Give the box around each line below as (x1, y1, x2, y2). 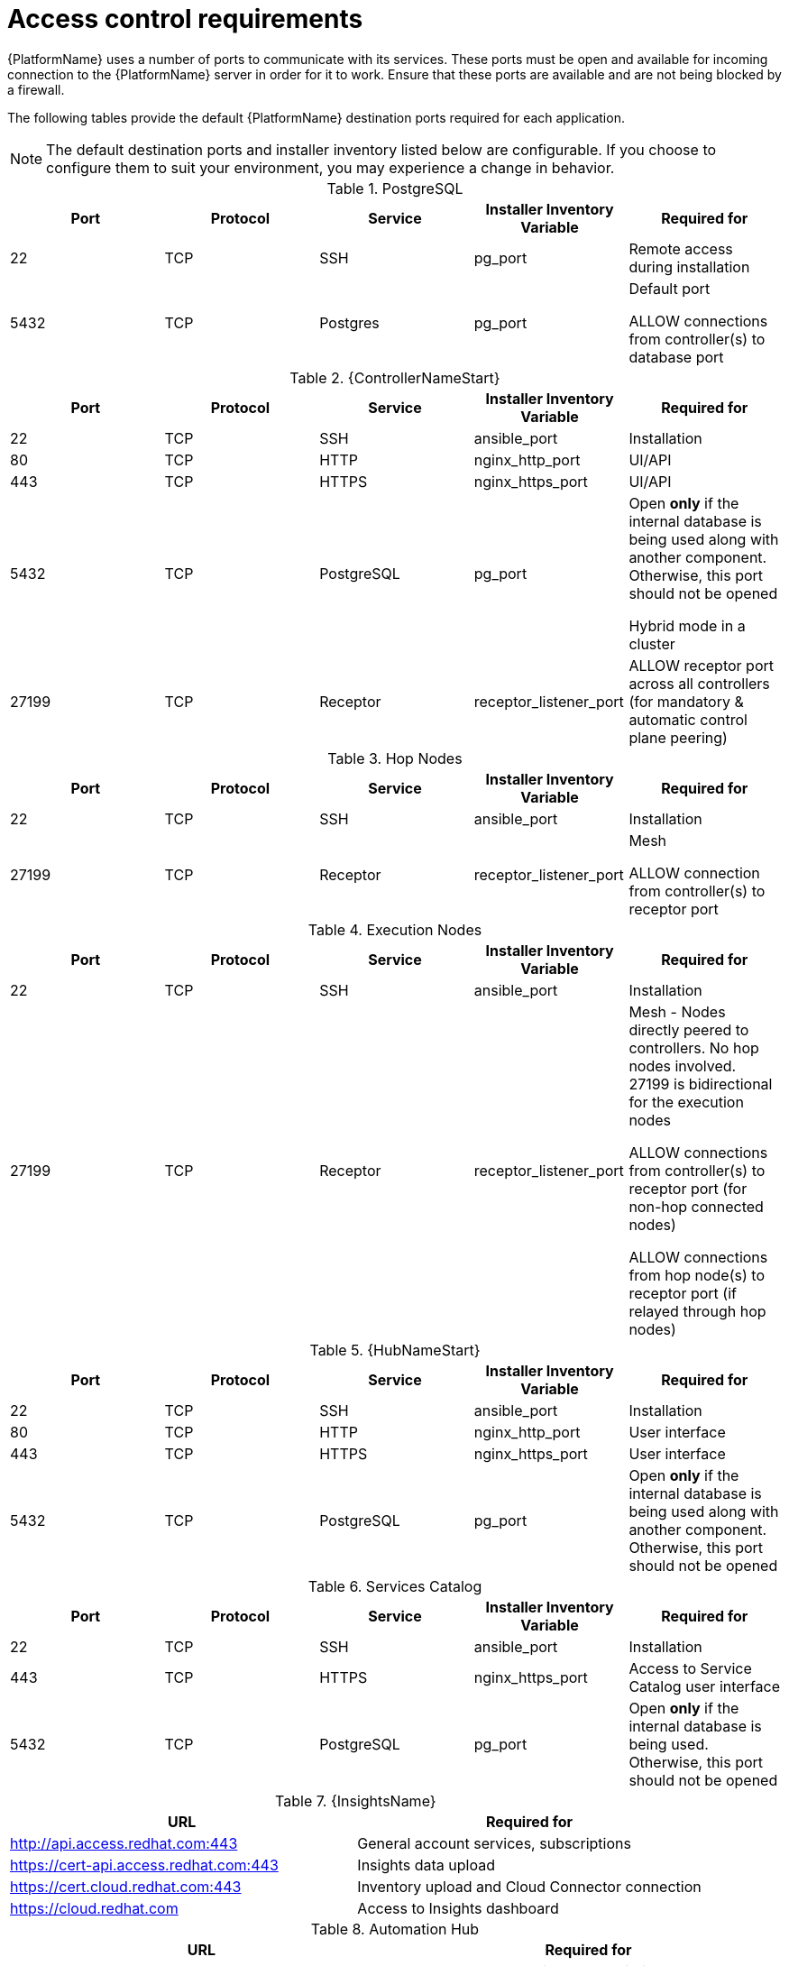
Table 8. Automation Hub (310, 1919, 480, 1938)
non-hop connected (628, 1197, 764, 1216)
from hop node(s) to (628, 1265, 765, 1284)
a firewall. (7, 81, 65, 97)
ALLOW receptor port (628, 656, 774, 675)
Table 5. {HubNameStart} (309, 1340, 481, 1359)
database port (628, 347, 724, 366)
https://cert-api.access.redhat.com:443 (10, 1855, 279, 1874)
